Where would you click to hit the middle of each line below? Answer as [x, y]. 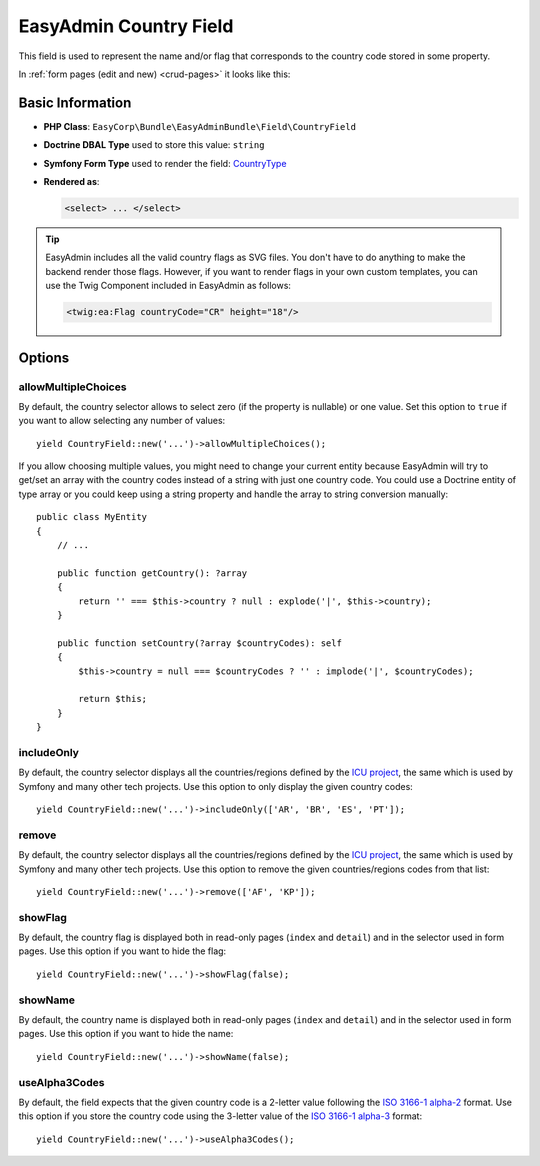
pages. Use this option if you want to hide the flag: [122, 951]
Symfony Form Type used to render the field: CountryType [165, 163]
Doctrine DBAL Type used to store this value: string [154, 145]
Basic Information [75, 102]
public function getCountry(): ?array [152, 573]
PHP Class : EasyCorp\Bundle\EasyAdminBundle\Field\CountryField [200, 126]
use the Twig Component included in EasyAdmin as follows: [168, 286]
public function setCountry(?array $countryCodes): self [199, 643]
